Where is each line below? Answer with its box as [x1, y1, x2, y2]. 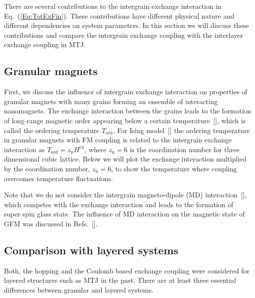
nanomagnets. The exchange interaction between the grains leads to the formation [4, 106, 252, 116]
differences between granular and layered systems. [4, 284, 154, 295]
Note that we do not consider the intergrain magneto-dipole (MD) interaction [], [4, 190, 247, 200]
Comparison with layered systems [4, 242, 178, 257]
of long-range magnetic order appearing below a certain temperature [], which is [4, 115, 246, 125]
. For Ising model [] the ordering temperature [113, 125, 250, 135]
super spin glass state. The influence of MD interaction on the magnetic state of [4, 209, 245, 219]
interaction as [4, 144, 45, 154]
